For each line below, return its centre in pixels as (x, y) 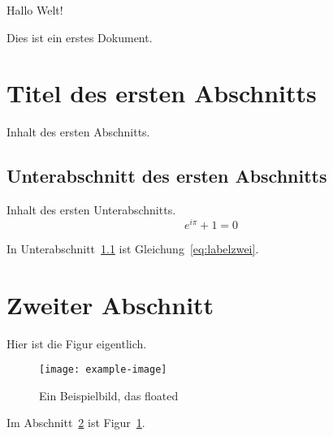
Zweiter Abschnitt (110, 304)
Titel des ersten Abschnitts (162, 93)
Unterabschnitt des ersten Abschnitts (167, 176)
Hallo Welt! (35, 10)
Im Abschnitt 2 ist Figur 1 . (76, 423)
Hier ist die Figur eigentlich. (77, 343)
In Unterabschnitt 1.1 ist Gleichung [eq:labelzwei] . (133, 248)
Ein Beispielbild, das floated (109, 395)
